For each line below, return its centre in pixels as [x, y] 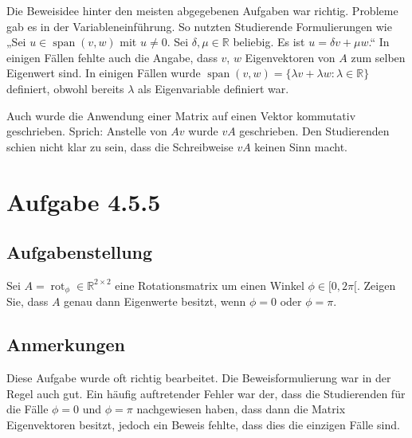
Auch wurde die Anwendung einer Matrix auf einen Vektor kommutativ [181, 115]
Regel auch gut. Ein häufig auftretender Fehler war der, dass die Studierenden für [206, 393]
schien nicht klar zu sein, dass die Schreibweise [120, 146]
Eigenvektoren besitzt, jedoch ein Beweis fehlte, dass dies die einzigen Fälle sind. [203, 424]
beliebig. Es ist [269, 42]
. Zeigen [376, 285]
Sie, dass [27, 301]
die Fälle [27, 409]
